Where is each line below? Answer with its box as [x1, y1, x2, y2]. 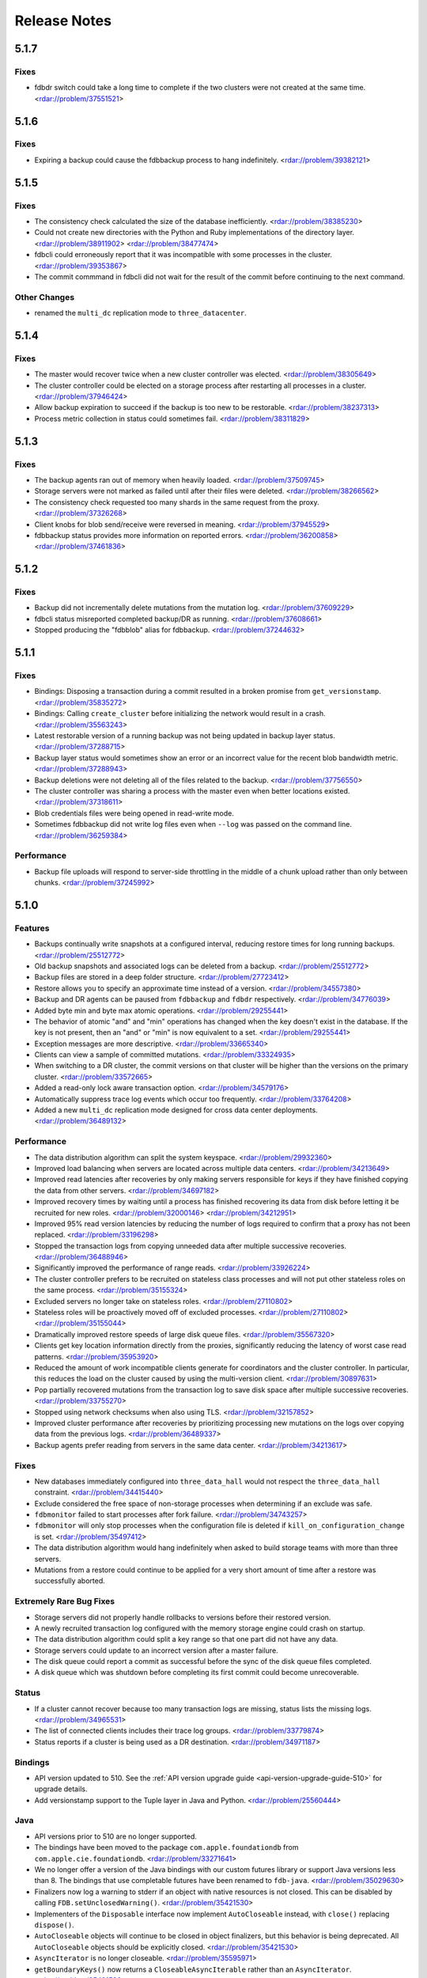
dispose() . [34, 1919, 74, 1930]
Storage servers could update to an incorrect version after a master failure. [34, 1646, 278, 1655]
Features [14, 923, 50, 934]
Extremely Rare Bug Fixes [14, 1596, 115, 1607]
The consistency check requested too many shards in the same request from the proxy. [34, 497, 319, 506]
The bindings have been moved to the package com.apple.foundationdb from [34, 1843, 299, 1852]
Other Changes [14, 291, 75, 302]
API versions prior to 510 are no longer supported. [34, 1832, 198, 1841]
